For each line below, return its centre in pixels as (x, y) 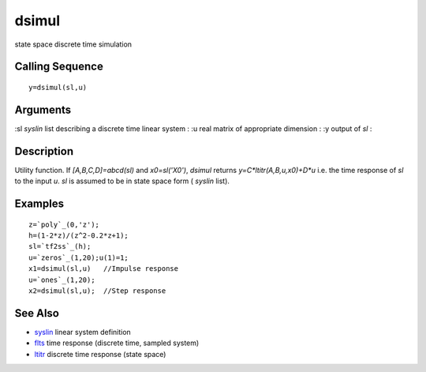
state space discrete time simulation (73, 44)
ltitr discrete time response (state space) (100, 354)
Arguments (43, 109)
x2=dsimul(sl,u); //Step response (97, 291)
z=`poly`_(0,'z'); (64, 224)
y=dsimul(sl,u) (58, 87)
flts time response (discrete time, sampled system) (117, 343)
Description (44, 151)
